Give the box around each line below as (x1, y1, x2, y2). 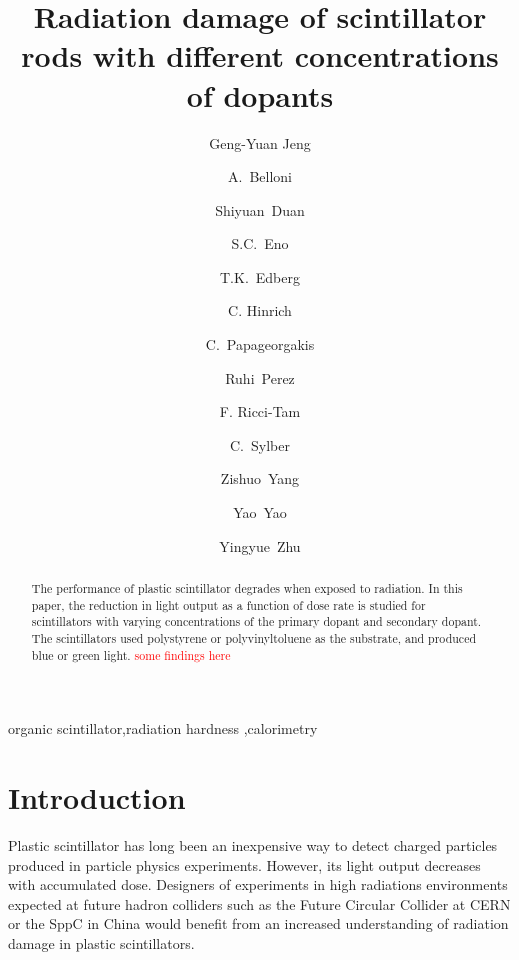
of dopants (186, 74, 334, 115)
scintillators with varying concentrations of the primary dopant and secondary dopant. (31, 613, 482, 630)
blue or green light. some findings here (31, 646, 231, 663)
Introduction (8, 777, 186, 818)
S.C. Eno (231, 233, 289, 254)
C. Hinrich (228, 300, 292, 321)
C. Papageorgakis (205, 334, 315, 355)
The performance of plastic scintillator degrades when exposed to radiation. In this (31, 580, 463, 597)
